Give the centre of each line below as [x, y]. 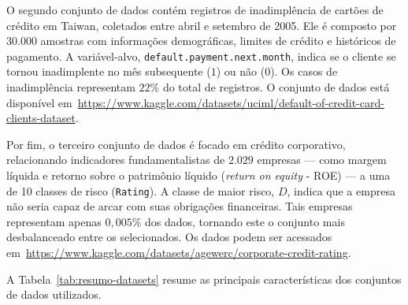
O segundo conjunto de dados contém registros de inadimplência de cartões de [195, 9]
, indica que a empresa [341, 190]
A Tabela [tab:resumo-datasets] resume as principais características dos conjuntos [204, 279]
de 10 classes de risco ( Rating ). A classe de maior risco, [141, 190]
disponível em [39, 102]
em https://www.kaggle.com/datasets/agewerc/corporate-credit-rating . [179, 253]
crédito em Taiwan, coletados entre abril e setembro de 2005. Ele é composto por [202, 25]
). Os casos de [304, 71]
